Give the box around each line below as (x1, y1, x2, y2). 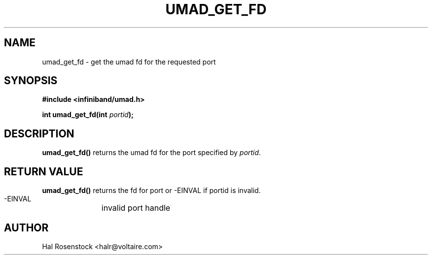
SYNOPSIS (4, 74, 58, 87)
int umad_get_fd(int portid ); (42, 110, 134, 119)
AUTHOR (4, 221, 49, 234)
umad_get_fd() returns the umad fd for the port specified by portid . (42, 148, 261, 157)
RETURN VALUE (4, 165, 83, 178)
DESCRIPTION (4, 127, 74, 140)
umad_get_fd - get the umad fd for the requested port (42, 57, 216, 66)
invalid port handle (101, 203, 171, 213)
